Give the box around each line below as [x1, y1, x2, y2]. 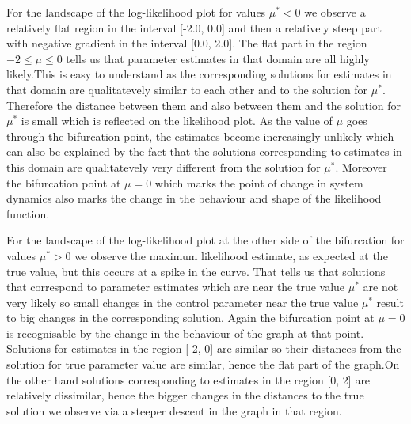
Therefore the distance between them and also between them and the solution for [6, 97, 401, 113]
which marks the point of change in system [154, 174, 363, 191]
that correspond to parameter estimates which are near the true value [6, 278, 345, 295]
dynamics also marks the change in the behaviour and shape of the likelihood [6, 190, 382, 206]
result [376, 293, 404, 310]
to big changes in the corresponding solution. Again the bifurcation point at [6, 309, 375, 326]
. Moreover [335, 158, 387, 175]
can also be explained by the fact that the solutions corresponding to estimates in [6, 143, 402, 160]
